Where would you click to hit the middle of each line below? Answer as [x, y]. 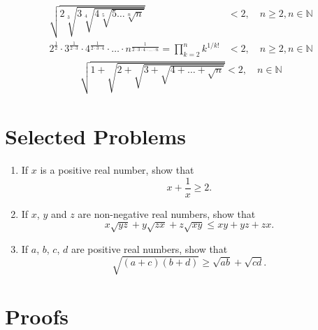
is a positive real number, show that [117, 170]
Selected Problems [96, 136]
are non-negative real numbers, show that [167, 213]
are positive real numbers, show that [149, 248]
